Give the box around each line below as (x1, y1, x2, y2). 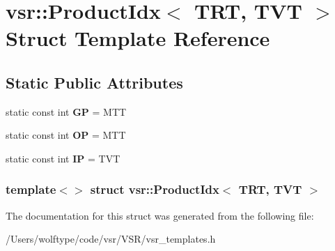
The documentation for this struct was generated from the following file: (6, 208, 314, 222)
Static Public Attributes (6, 71, 183, 93)
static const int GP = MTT (6, 104, 127, 119)
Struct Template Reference (6, 24, 270, 52)
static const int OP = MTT (6, 128, 126, 142)
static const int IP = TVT (6, 151, 120, 165)
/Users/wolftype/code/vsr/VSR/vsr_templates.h (6, 231, 216, 246)
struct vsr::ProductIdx (90, 181, 219, 198)
